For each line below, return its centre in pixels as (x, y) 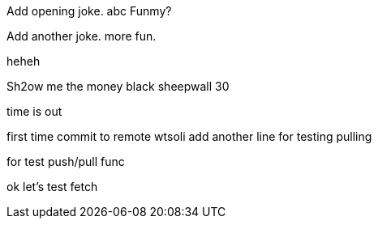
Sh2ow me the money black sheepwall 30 (118, 86)
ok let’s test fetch (52, 187)
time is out (34, 111)
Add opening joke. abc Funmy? (89, 11)
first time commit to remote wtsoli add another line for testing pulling (189, 136)
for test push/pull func (66, 161)
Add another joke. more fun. (82, 36)
